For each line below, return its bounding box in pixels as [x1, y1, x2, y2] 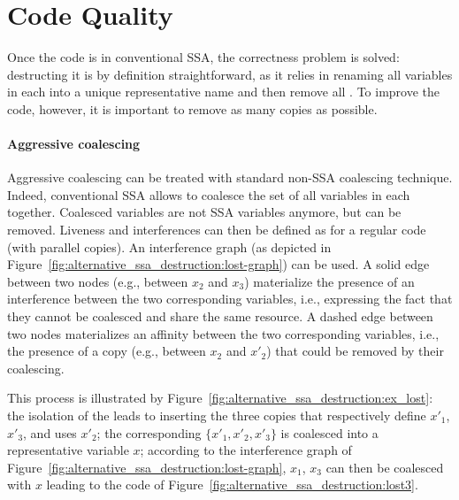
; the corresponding [96, 423, 202, 442]
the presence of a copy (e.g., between [7, 342, 206, 360]
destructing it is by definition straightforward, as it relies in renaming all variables [7, 65, 453, 83]
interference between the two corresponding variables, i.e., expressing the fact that [7, 289, 453, 308]
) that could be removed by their [266, 342, 444, 360]
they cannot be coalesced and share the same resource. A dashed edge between [7, 307, 433, 326]
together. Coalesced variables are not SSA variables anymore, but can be [7, 203, 402, 221]
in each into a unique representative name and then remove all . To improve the [7, 82, 440, 101]
